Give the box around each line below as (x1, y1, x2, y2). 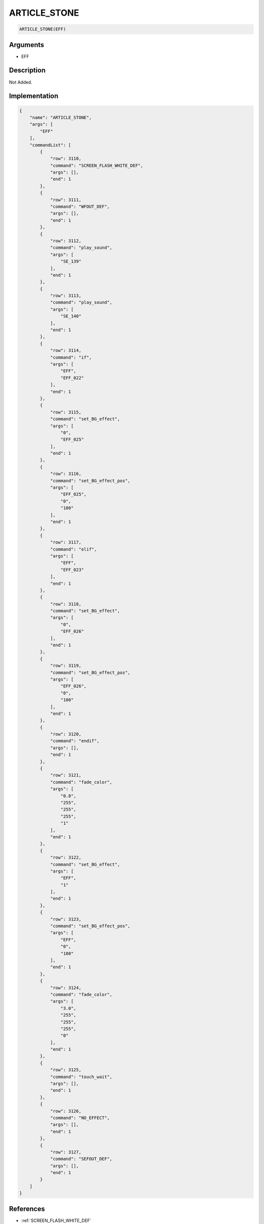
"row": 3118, (50, 601, 82, 607)
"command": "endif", (50, 738, 100, 744)
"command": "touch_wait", (50, 1074, 112, 1080)
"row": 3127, (50, 1149, 82, 1155)
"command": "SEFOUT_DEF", (50, 1156, 112, 1162)
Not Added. (9, 79, 33, 85)
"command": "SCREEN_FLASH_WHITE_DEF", (50, 163, 144, 168)
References (9, 1204, 45, 1213)
